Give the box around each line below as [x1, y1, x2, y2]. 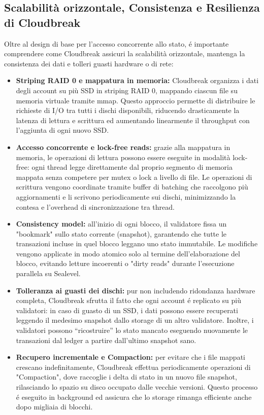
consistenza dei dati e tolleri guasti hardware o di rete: [4, 58, 174, 68]
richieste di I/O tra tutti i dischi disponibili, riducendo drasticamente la [16, 105, 240, 116]
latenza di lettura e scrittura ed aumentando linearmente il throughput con [16, 115, 250, 125]
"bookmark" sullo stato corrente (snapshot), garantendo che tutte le [16, 228, 227, 239]
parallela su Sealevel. [16, 268, 81, 279]
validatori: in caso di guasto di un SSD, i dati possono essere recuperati [16, 305, 238, 315]
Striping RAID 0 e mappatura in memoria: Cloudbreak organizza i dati [16, 75, 259, 86]
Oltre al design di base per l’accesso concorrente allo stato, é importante [4, 38, 229, 49]
